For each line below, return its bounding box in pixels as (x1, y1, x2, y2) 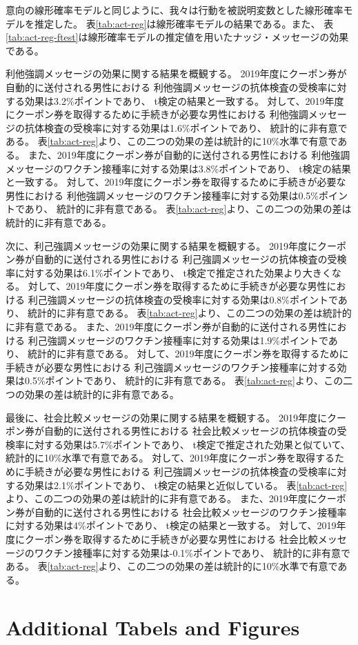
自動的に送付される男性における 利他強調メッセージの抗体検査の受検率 (6, 79, 328, 94)
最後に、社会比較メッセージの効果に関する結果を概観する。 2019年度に (6, 410, 327, 424)
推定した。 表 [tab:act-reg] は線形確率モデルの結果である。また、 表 (34, 16, 334, 30)
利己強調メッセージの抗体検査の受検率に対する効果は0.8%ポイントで (28, 292, 338, 306)
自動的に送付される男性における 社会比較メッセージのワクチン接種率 (34, 504, 347, 519)
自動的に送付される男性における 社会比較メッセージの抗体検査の (43, 424, 337, 438)
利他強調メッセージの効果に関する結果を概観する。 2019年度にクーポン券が (6, 66, 347, 81)
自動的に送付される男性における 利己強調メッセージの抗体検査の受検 (34, 252, 347, 266)
